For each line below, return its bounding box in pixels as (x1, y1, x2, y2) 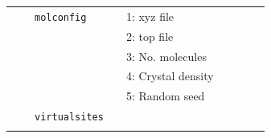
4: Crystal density (125, 67, 214, 84)
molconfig (35, 11, 87, 23)
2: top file (125, 27, 174, 44)
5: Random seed (125, 87, 205, 104)
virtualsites (35, 112, 104, 124)
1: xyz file (125, 7, 175, 24)
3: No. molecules (125, 47, 207, 64)
